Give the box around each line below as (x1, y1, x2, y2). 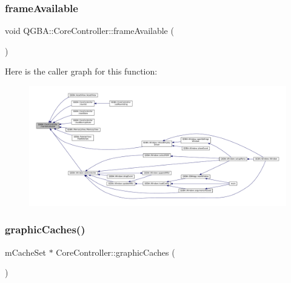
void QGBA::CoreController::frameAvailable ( (5, 24, 174, 37)
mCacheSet (5, 245, 47, 258)
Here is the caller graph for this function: (5, 65, 158, 78)
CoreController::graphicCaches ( (56, 245, 175, 258)
